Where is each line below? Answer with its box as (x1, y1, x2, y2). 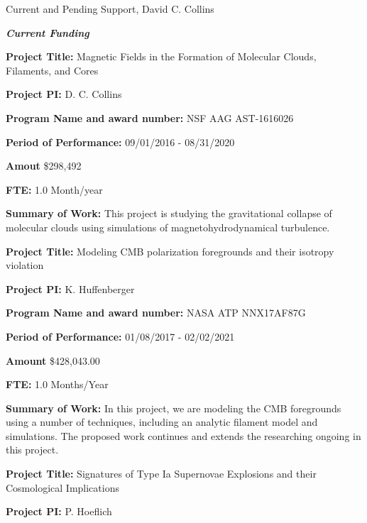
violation (6, 258, 44, 272)
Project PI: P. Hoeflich (6, 504, 112, 519)
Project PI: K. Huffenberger (6, 281, 135, 296)
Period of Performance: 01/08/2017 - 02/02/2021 (6, 329, 235, 343)
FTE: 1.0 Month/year (6, 182, 103, 197)
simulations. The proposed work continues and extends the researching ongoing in (6, 428, 361, 443)
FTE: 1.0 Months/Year (6, 377, 109, 392)
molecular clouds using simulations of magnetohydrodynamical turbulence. (6, 219, 330, 234)
